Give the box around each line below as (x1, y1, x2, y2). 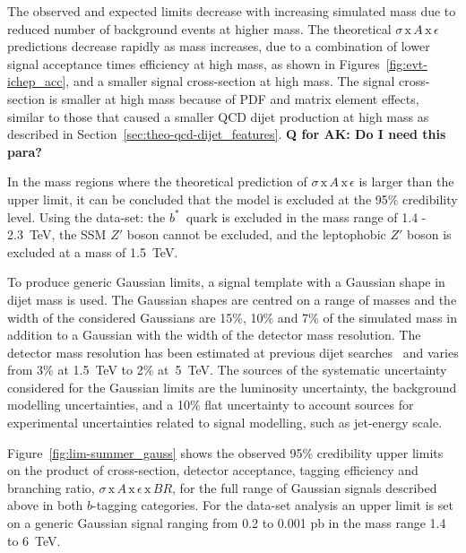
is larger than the (358, 172, 454, 191)
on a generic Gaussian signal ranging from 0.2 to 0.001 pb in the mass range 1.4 (7, 514, 446, 532)
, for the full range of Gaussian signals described (172, 478, 437, 497)
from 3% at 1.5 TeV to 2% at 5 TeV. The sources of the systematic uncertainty (7, 360, 447, 379)
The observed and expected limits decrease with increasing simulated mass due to (7, 2, 456, 20)
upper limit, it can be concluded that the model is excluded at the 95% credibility (7, 189, 458, 208)
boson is (407, 225, 452, 244)
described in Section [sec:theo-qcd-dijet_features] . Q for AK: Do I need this (7, 125, 446, 143)
